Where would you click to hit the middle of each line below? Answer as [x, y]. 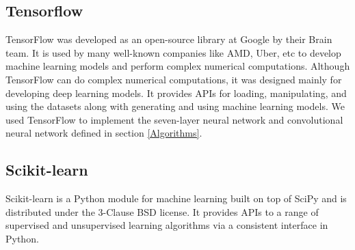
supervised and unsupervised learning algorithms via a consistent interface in [167, 225]
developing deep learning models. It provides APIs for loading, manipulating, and [176, 93]
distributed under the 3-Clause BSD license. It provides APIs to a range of [162, 211]
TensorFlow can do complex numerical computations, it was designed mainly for [174, 79]
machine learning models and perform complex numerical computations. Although [178, 66]
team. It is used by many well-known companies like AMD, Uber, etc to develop [173, 52]
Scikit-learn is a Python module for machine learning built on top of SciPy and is [176, 198]
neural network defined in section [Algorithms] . [104, 133]
